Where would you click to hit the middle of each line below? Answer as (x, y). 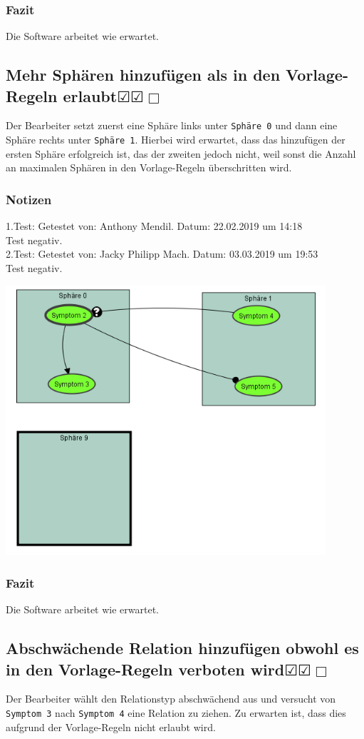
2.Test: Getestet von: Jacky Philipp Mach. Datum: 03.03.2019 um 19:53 (162, 254)
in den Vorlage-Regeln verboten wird (145, 669)
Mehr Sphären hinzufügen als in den (143, 75)
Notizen (29, 199)
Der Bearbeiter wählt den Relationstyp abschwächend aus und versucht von (171, 699)
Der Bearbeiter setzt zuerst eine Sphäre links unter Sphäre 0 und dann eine (172, 125)
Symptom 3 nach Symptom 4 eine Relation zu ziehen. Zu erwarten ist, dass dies (176, 713)
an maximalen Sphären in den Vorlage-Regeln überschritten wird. (149, 167)
